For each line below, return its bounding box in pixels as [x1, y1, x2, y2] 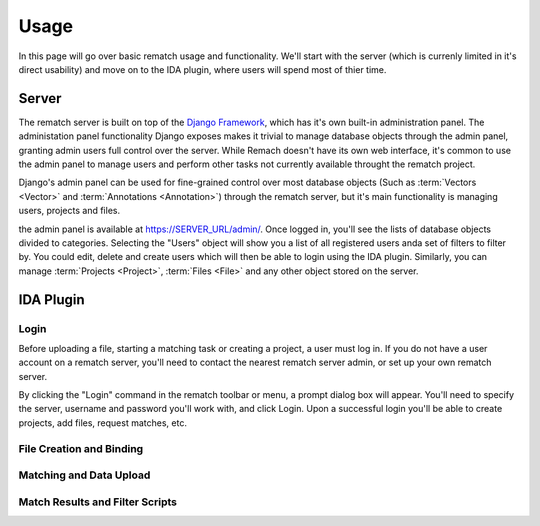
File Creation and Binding [18, 441, 144, 455]
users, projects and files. [18, 205, 120, 217]
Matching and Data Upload [18, 468, 151, 482]
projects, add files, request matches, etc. [18, 416, 187, 429]
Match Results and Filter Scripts [18, 495, 178, 509]
